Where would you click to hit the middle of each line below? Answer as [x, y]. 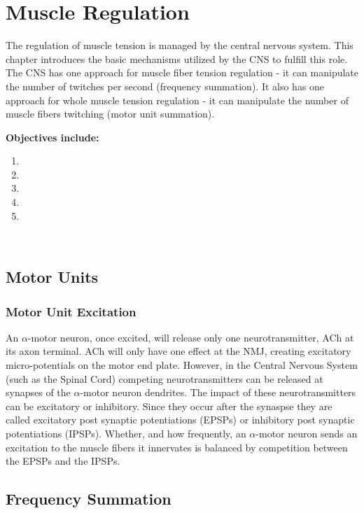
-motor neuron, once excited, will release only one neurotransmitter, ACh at [191, 337]
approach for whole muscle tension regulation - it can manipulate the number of [177, 100]
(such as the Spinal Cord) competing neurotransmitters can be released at [164, 378]
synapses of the [38, 392]
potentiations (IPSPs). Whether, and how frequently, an [126, 433]
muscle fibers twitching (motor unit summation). [110, 114]
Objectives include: [52, 137]
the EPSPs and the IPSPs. [63, 461]
